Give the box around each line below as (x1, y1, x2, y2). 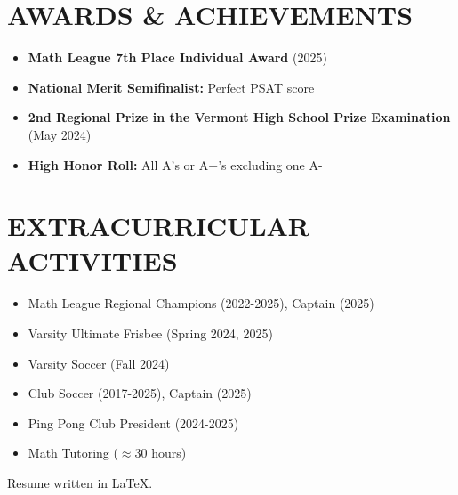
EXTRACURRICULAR (7, 207, 310, 244)
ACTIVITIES (7, 242, 178, 279)
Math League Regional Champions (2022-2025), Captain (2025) (28, 294, 374, 312)
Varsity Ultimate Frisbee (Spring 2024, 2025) (28, 324, 273, 342)
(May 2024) (28, 125, 92, 143)
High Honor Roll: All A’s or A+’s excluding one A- (28, 155, 323, 174)
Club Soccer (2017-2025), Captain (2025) (28, 384, 252, 402)
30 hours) (134, 443, 187, 462)
